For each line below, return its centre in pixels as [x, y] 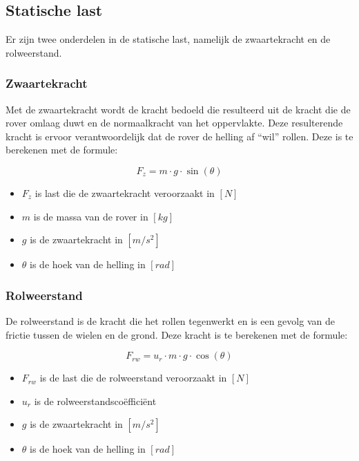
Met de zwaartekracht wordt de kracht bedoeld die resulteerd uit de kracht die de [178, 109]
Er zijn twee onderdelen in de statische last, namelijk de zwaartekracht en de [168, 39]
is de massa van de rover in [91, 216]
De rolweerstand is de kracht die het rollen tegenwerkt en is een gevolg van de [170, 320]
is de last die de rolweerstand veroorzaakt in [133, 378]
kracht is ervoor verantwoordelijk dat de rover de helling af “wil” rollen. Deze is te [179, 136]
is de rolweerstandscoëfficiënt [95, 401]
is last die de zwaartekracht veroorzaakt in [125, 192]
